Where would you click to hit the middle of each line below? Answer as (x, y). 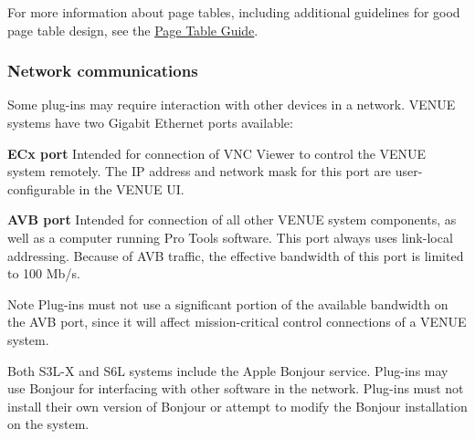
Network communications (103, 71)
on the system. (48, 424)
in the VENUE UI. (132, 188)
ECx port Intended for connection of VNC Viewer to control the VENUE (217, 153)
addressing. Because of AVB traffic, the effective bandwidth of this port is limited (236, 255)
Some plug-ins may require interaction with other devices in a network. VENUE (232, 105)
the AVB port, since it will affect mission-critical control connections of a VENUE (237, 322)
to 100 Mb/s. (44, 273)
